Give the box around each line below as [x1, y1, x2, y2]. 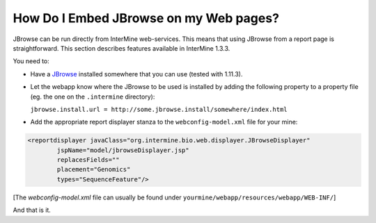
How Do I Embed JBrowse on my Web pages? [13, 10, 280, 26]
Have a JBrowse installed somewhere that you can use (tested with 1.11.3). [30, 69, 243, 78]
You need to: [13, 57, 50, 65]
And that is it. [13, 206, 52, 215]
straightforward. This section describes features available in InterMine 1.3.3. [13, 44, 230, 52]
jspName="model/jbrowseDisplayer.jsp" [56, 146, 189, 154]
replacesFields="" [56, 156, 120, 164]
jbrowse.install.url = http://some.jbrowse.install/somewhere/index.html [30, 105, 288, 113]
